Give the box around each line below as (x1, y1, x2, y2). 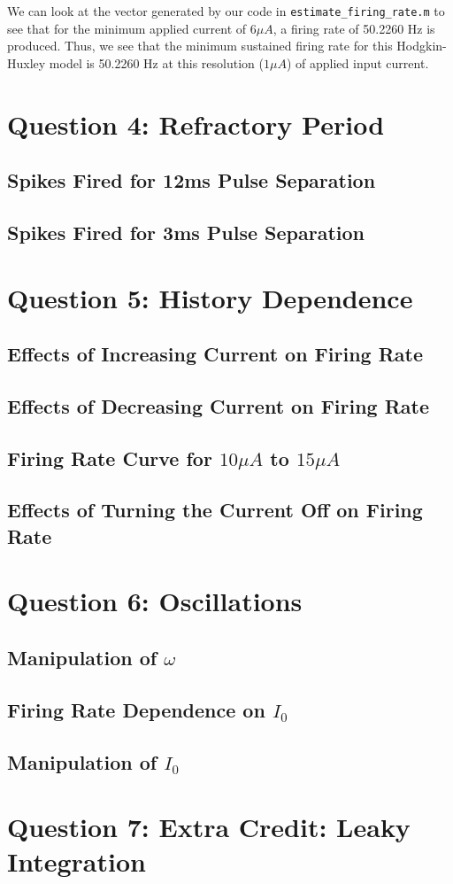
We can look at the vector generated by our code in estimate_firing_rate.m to (7, 2, 445, 19)
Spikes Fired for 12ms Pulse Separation (7, 167, 376, 194)
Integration (7, 843, 146, 880)
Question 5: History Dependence (7, 279, 413, 315)
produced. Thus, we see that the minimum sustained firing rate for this (7, 36, 393, 55)
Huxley (7, 53, 46, 72)
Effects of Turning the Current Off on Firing (7, 496, 423, 523)
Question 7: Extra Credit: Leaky (7, 809, 411, 845)
